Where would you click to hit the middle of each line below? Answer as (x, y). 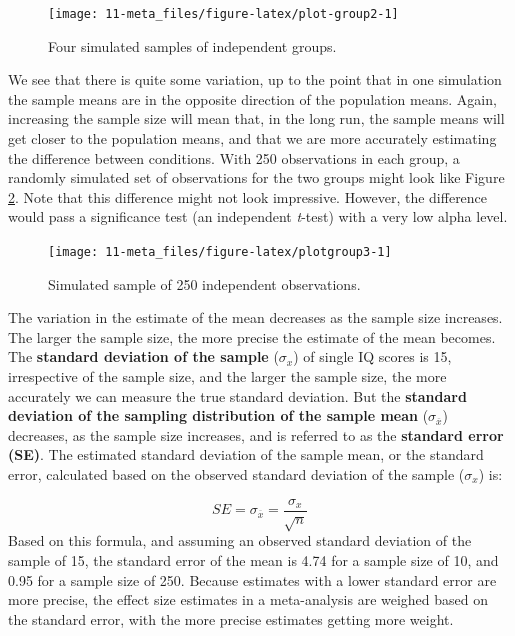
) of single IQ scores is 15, (372, 356)
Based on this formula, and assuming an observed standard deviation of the (240, 540)
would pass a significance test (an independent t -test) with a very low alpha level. (258, 216)
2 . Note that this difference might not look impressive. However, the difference (248, 196)
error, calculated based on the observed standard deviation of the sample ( (236, 474)
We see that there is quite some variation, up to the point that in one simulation (255, 79)
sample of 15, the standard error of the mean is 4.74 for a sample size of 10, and (253, 560)
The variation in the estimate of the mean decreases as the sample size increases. (255, 317)
